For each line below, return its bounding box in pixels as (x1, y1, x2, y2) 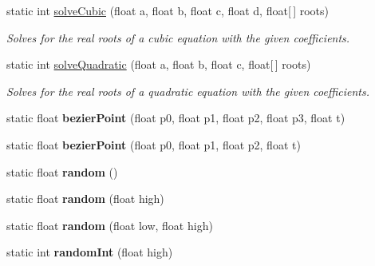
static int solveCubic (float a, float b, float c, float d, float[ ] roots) (6, 2, 329, 18)
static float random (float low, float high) (6, 216, 213, 233)
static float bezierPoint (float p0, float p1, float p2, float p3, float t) (6, 109, 345, 126)
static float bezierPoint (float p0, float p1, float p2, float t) (6, 136, 301, 153)
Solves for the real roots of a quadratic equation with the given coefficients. (6, 82, 369, 99)
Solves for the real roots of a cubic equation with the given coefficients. (6, 29, 350, 46)
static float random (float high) (6, 190, 164, 207)
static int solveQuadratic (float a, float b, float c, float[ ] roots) (6, 56, 311, 73)
